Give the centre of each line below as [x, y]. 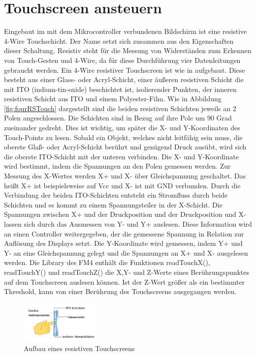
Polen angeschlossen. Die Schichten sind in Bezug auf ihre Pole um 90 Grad [118, 118]
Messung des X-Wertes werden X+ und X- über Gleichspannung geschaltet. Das [125, 176]
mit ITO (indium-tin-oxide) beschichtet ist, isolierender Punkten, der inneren [120, 89]
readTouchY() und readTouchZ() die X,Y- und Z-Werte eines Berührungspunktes [127, 272]
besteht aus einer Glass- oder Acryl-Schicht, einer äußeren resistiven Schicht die [124, 79]
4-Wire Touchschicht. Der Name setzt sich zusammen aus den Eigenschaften [119, 41]
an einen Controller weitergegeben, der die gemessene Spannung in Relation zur [124, 233]
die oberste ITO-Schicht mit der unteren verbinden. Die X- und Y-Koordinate [121, 156]
